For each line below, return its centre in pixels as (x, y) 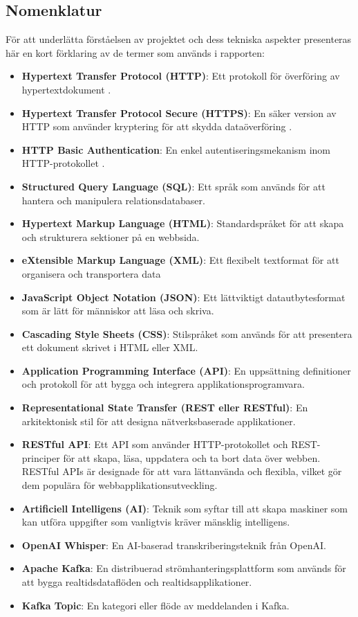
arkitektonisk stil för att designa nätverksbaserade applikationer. (159, 421)
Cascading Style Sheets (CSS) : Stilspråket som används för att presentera (187, 333)
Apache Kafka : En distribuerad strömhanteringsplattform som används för (184, 568)
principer (41, 457)
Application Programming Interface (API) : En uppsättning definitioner (186, 370)
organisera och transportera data (91, 273)
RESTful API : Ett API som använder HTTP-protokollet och (155, 444)
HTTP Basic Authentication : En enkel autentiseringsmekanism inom (176, 149)
